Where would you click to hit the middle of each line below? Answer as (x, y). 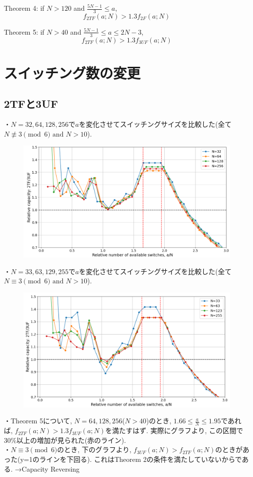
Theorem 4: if (24, 8)
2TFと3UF (31, 104)
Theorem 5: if (24, 31)
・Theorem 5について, (38, 421)
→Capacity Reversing (47, 468)
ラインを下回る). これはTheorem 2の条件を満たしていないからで (140, 459)
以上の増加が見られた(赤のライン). (71, 440)
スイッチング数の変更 (72, 72)
